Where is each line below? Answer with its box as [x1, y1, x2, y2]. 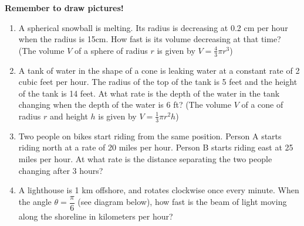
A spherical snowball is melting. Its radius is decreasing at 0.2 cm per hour [18, 21, 288, 33]
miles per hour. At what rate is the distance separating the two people [18, 153, 272, 165]
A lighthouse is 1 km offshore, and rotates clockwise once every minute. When [18, 184, 299, 196]
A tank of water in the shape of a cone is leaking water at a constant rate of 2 [18, 64, 300, 76]
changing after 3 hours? [18, 164, 103, 176]
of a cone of [241, 98, 283, 111]
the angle [18, 196, 52, 208]
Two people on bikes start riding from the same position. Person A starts [18, 129, 282, 142]
